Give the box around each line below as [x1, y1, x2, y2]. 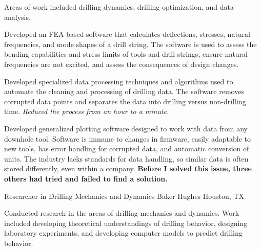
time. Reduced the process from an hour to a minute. [4, 106, 169, 117]
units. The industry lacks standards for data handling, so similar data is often [4, 153, 249, 164]
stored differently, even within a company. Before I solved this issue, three [4, 163, 252, 174]
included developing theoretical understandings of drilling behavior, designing [4, 217, 248, 228]
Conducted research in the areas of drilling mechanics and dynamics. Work [4, 208, 239, 218]
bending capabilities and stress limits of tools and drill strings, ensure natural [4, 49, 248, 59]
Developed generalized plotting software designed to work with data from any [4, 123, 248, 133]
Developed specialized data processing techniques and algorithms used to [4, 76, 233, 86]
